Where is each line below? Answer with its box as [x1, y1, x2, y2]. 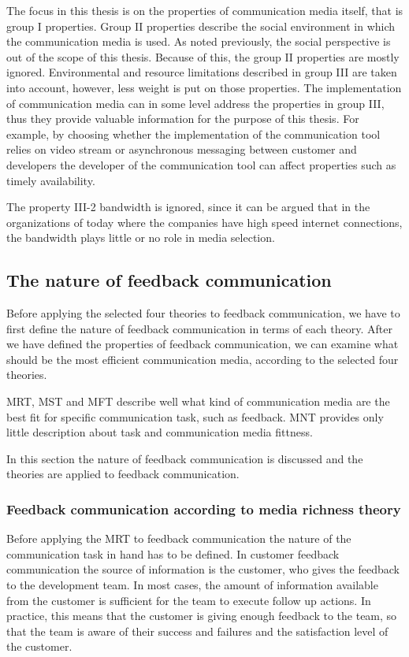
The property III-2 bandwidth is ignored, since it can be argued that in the [6, 199, 370, 215]
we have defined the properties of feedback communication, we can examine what [6, 336, 399, 352]
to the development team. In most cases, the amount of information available [6, 577, 378, 593]
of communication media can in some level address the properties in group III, [6, 95, 385, 111]
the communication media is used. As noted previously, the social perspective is [6, 33, 391, 50]
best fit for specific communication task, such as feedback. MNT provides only [6, 408, 384, 425]
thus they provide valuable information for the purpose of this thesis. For [6, 110, 359, 127]
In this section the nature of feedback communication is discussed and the [6, 450, 363, 466]
